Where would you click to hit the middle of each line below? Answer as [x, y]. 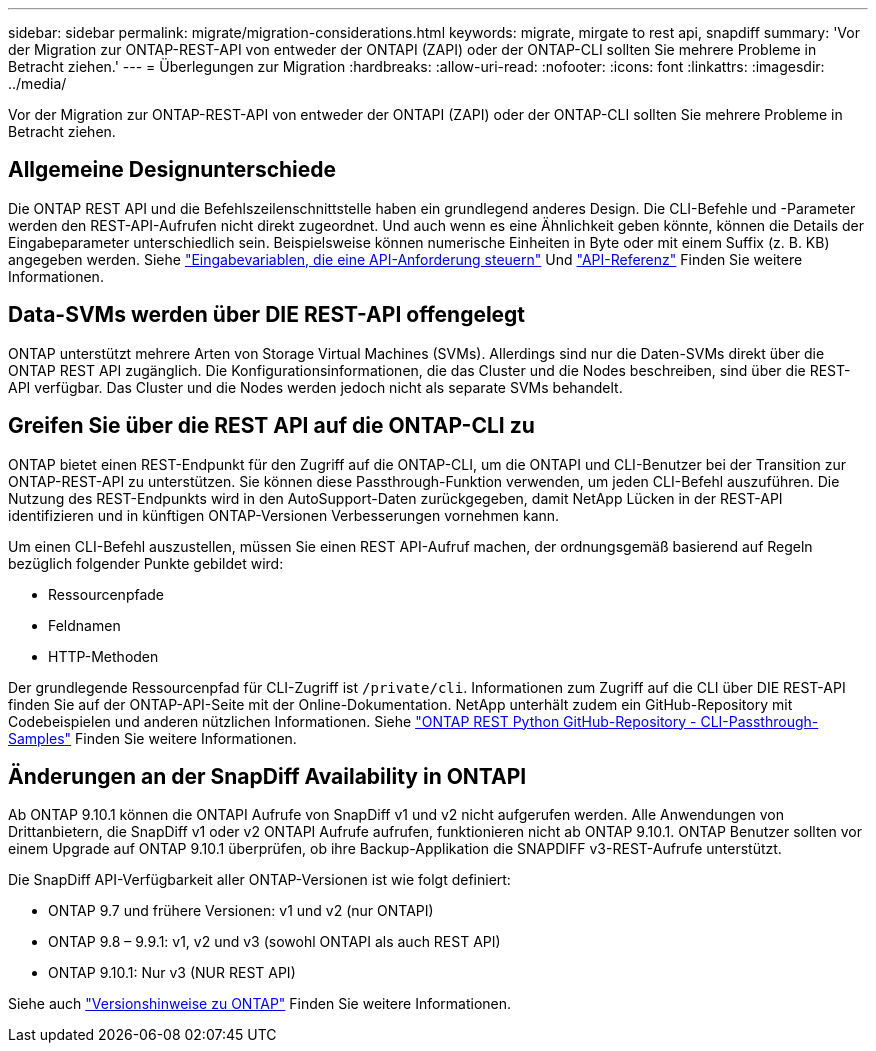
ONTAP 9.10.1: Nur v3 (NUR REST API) [172, 973]
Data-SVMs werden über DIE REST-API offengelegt [267, 315]
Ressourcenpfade [106, 594]
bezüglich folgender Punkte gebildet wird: [146, 563]
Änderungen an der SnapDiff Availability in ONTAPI [267, 776]
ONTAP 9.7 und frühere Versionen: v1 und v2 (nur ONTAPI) [241, 911]
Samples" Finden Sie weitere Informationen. [152, 738]
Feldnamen [84, 625]
